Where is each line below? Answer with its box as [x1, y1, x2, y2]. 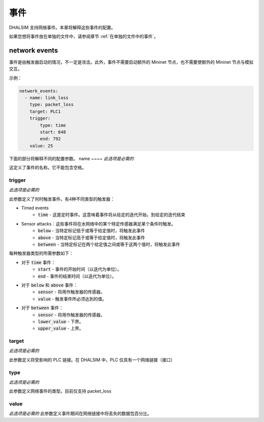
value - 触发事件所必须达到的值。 [38, 296, 107, 301]
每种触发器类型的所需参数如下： [9, 250, 73, 256]
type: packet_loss [29, 102, 74, 107]
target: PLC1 [29, 108, 61, 114]
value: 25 [29, 143, 53, 149]
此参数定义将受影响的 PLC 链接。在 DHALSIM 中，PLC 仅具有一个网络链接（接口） [9, 357, 176, 363]
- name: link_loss [24, 95, 68, 100]
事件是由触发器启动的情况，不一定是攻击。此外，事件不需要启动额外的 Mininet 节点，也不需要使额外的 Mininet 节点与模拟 [9, 59, 254, 65]
